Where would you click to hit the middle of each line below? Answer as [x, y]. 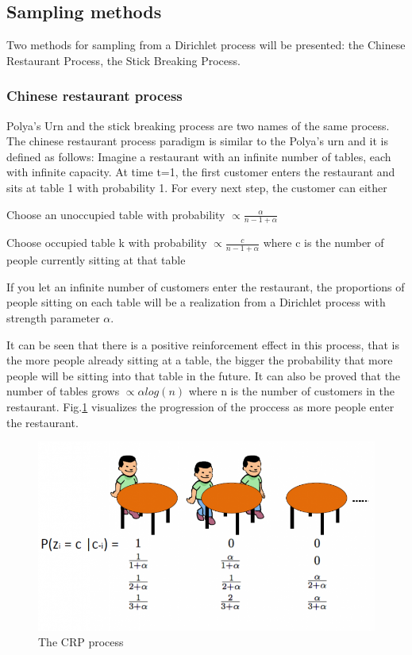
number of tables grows [63, 391]
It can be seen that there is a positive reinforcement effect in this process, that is [203, 344]
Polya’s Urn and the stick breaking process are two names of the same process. [198, 125]
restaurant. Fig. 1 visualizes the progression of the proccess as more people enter [200, 406]
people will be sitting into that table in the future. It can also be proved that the [204, 375]
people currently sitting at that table [96, 260]
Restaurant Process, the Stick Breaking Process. [123, 60]
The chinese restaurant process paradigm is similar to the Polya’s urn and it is [197, 141]
